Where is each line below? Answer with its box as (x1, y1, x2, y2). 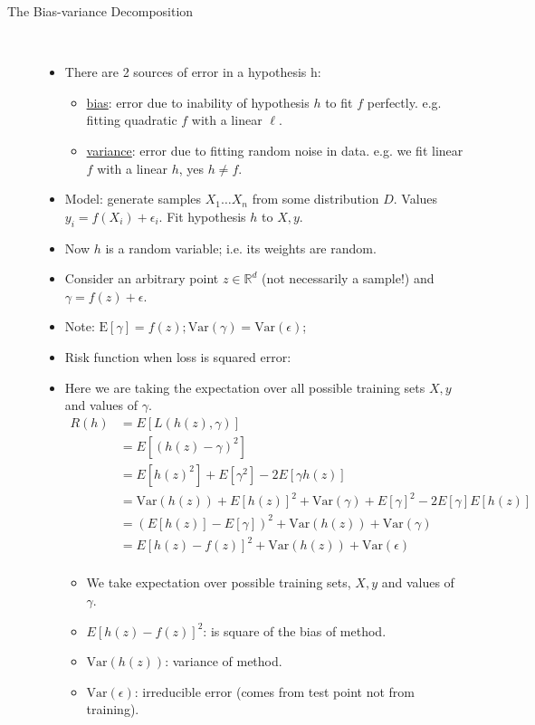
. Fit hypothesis (158, 206, 246, 225)
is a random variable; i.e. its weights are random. (105, 238, 377, 257)
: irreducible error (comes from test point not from (134, 682, 415, 701)
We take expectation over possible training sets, (86, 573, 351, 592)
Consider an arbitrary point (64, 269, 219, 288)
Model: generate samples (64, 189, 202, 208)
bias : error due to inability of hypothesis (86, 92, 310, 111)
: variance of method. (165, 652, 282, 671)
